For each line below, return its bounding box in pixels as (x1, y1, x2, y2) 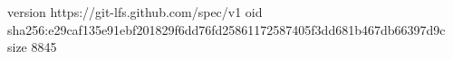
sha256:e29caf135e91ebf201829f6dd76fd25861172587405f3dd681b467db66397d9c (7, 20, 446, 38)
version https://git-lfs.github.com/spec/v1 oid (7, 3, 263, 21)
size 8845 (7, 38, 57, 56)
